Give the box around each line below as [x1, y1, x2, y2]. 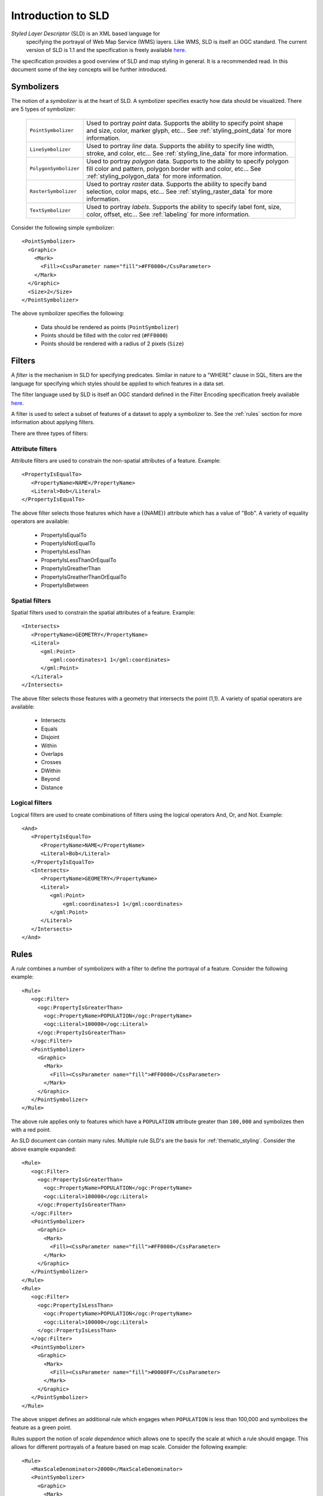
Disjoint [41, 734, 60, 741]
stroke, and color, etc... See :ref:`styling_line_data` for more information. [86, 149, 288, 157]
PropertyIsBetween [41, 581, 89, 589]
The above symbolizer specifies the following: [11, 310, 125, 317]
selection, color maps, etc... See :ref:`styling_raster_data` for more [86, 187, 273, 196]
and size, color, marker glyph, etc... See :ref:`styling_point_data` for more [86, 126, 292, 135]
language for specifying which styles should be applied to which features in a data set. [11, 380, 225, 387]
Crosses [41, 759, 62, 766]
